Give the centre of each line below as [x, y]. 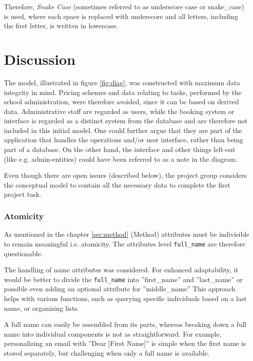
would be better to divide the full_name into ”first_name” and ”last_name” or [123, 279]
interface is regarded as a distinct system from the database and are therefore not [126, 121]
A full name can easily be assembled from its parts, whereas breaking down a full [125, 324]
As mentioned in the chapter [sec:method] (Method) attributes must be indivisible [127, 234]
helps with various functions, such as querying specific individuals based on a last [126, 298]
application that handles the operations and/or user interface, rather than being [124, 140]
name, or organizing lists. [42, 308]
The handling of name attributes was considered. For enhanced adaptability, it [121, 270]
